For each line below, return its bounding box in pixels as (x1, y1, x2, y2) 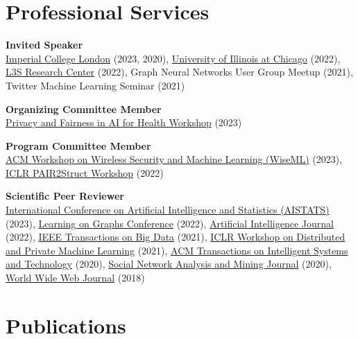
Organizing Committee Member (6, 101, 162, 116)
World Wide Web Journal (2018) (6, 270, 145, 285)
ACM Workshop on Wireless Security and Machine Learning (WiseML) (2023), (6, 152, 343, 166)
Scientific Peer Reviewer (6, 189, 124, 203)
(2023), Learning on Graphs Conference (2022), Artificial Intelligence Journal (6, 216, 334, 230)
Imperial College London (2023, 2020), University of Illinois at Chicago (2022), (6, 51, 341, 65)
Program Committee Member (6, 138, 151, 153)
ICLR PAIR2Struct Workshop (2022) (6, 165, 164, 180)
